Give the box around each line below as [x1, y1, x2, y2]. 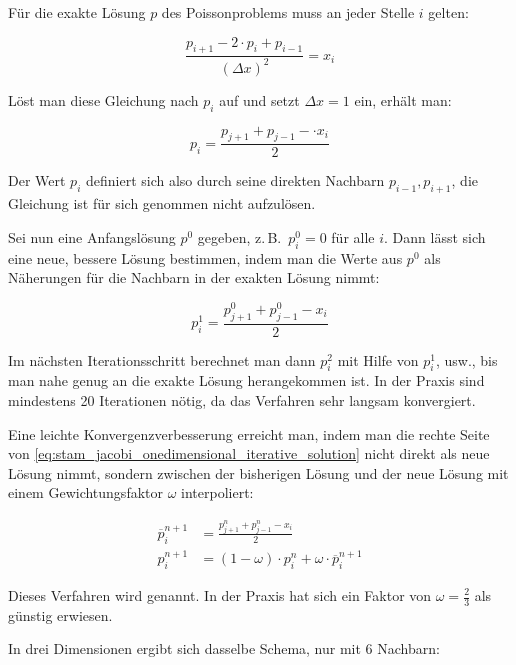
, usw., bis [435, 349, 498, 370]
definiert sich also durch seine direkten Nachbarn [85, 170, 385, 191]
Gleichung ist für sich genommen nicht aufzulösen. [8, 193, 316, 214]
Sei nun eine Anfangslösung [8, 226, 176, 247]
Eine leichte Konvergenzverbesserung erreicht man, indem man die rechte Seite [8, 423, 490, 444]
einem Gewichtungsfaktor [8, 482, 163, 503]
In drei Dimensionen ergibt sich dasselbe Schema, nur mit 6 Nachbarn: [8, 638, 440, 659]
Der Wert [8, 170, 66, 191]
